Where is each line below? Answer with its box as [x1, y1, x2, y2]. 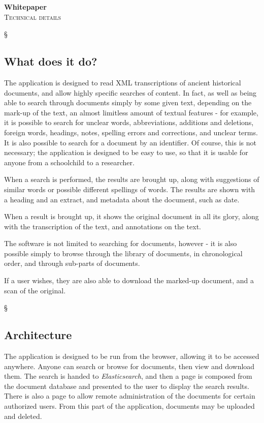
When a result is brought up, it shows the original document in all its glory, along [4, 211, 259, 222]
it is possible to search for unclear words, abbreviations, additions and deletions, [4, 117, 254, 128]
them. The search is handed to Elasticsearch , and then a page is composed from [4, 371, 252, 381]
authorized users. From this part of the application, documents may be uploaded [4, 401, 255, 411]
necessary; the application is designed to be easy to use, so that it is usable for [4, 147, 248, 158]
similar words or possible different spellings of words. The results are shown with [4, 184, 255, 194]
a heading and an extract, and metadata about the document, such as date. [4, 194, 240, 204]
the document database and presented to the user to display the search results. [4, 380, 249, 391]
